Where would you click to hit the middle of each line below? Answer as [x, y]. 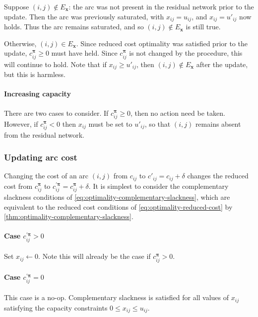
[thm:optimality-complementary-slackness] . [69, 216]
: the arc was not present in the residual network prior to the [161, 6]
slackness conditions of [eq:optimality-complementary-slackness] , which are [117, 197]
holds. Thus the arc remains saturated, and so [74, 27]
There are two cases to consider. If [56, 113]
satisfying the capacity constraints [56, 307]
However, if [21, 123]
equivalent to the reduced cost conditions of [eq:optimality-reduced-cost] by [118, 206]
